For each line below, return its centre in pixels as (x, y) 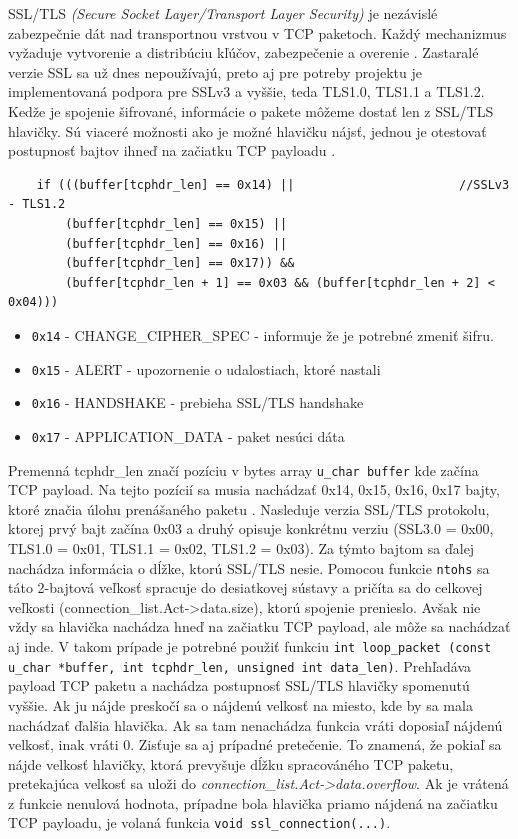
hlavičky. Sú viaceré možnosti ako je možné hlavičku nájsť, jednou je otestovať (247, 130)
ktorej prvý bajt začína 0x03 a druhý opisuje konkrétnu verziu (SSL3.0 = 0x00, (251, 528)
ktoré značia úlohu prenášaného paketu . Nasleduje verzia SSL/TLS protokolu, (249, 508)
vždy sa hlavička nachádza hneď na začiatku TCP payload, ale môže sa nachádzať (259, 626)
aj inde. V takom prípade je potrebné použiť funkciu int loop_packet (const (250, 646)
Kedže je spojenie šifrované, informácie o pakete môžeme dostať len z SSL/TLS (251, 110)
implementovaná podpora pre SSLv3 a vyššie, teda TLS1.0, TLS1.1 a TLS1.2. (246, 91)
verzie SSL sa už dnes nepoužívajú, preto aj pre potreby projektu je (215, 71)
